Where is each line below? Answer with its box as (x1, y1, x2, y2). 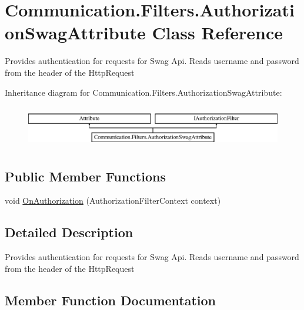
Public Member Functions (5, 167, 166, 185)
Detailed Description (5, 223, 133, 241)
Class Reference (152, 21, 283, 45)
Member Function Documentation (5, 291, 216, 309)
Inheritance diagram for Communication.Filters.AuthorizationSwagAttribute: (5, 86, 282, 98)
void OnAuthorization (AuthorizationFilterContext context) (5, 194, 221, 207)
